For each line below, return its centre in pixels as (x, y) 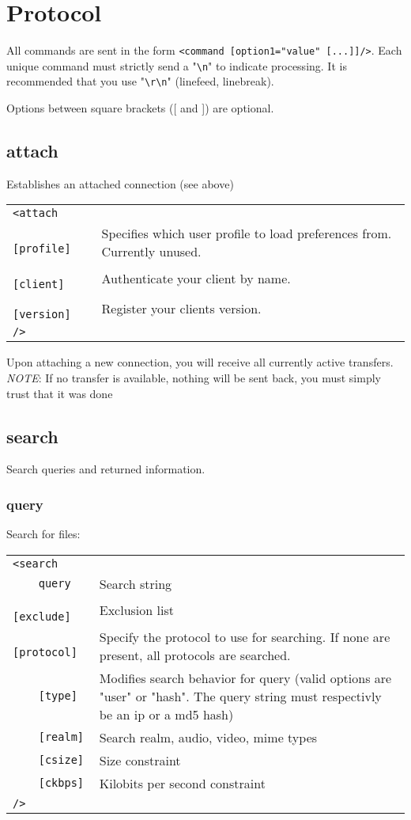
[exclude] (42, 616)
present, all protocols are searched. (195, 655)
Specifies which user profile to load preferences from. (247, 233)
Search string (136, 583)
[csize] (61, 760)
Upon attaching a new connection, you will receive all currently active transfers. (200, 362)
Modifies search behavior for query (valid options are (245, 678)
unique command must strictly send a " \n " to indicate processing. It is (177, 65)
